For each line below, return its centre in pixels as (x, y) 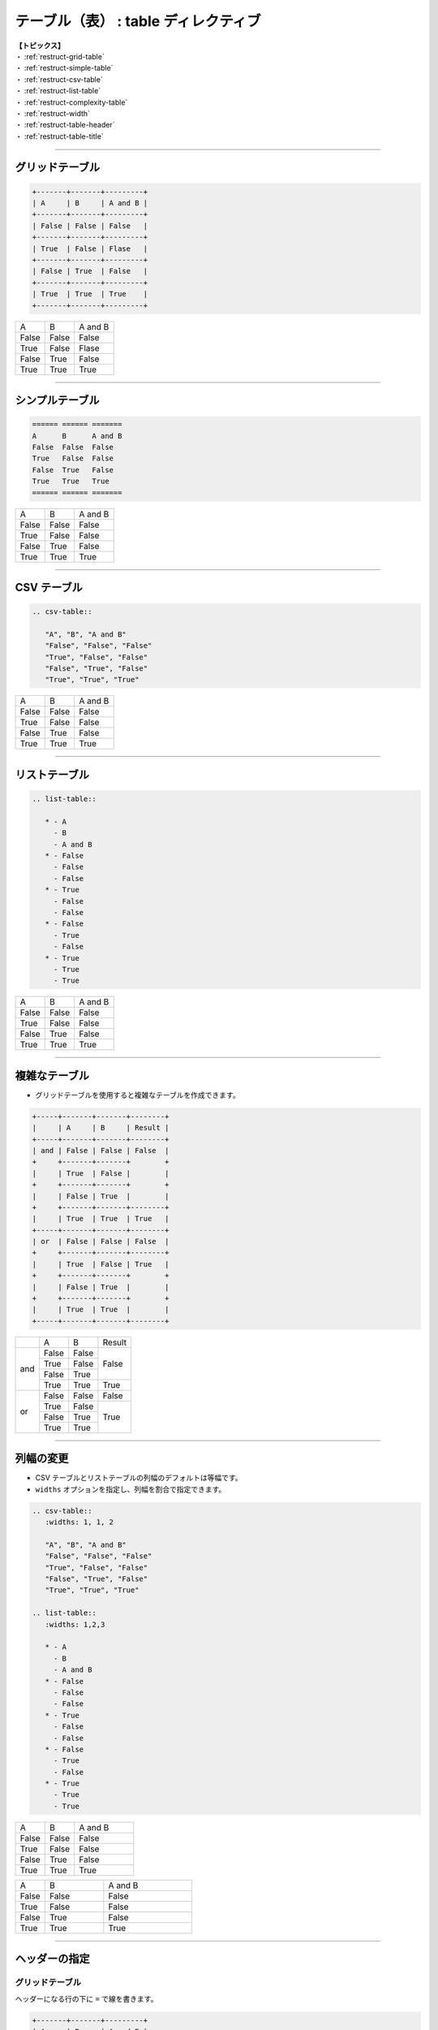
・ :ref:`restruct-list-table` (58, 91)
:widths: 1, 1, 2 (79, 1522)
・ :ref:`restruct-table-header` (65, 125)
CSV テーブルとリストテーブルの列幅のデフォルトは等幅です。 (139, 1478)
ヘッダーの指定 (52, 1959)
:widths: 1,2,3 (75, 1624)
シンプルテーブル (58, 400)
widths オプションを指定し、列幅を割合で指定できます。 (131, 1489)
